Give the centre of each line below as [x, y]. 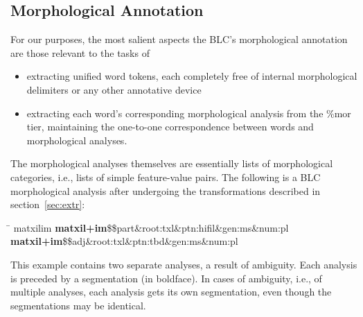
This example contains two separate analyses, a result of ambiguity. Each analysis [184, 264]
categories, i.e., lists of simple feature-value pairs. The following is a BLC [166, 177]
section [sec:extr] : [48, 204]
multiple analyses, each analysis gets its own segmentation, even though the [171, 292]
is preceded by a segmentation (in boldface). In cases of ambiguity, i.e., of [166, 278]
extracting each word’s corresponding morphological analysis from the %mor [189, 113]
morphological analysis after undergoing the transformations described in [166, 190]
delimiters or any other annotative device [114, 89]
